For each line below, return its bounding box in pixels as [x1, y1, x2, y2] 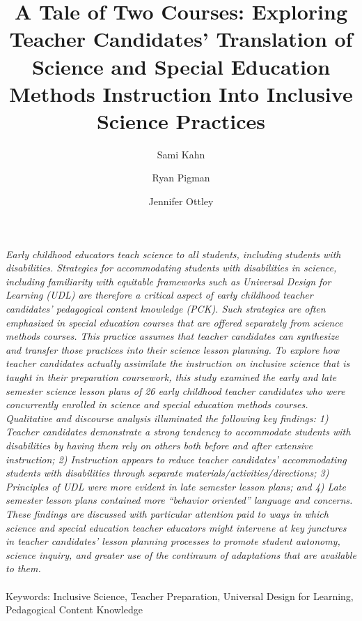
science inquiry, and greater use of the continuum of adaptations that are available [6, 547, 356, 562]
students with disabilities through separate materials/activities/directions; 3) [6, 465, 329, 480]
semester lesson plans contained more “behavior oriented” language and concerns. [6, 493, 353, 507]
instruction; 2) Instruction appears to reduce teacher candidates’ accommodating [6, 451, 347, 466]
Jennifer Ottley [148, 194, 214, 209]
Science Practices [96, 106, 266, 135]
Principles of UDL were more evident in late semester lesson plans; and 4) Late [6, 479, 346, 493]
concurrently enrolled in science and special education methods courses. [6, 397, 308, 412]
